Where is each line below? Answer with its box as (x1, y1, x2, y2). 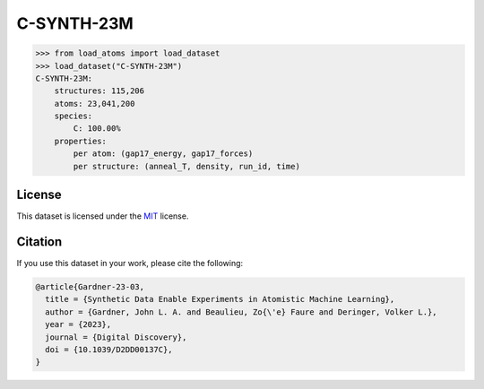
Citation (16, 234, 63, 249)
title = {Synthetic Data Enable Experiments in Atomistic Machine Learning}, (45, 294, 395, 305)
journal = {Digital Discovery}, (45, 332, 187, 342)
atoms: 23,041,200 (54, 99, 135, 108)
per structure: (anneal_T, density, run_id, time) (73, 161, 300, 171)
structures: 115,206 (54, 86, 145, 96)
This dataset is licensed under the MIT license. (16, 211, 189, 221)
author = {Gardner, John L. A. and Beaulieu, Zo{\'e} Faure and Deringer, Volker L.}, (45, 307, 438, 317)
